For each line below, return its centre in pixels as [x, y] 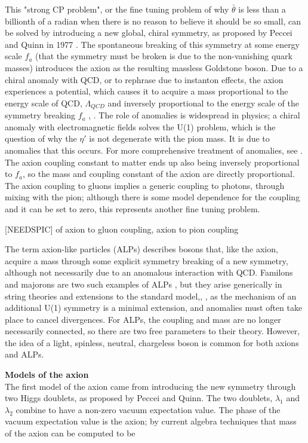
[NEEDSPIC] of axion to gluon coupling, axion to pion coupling [122, 229]
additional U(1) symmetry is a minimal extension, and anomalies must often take [154, 308]
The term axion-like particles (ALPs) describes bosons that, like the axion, [141, 249]
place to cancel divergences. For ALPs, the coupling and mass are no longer [143, 319]
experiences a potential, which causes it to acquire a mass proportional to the [147, 91]
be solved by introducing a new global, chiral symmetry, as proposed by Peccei [149, 33]
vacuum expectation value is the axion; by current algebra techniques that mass [151, 421]
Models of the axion [47, 375]
